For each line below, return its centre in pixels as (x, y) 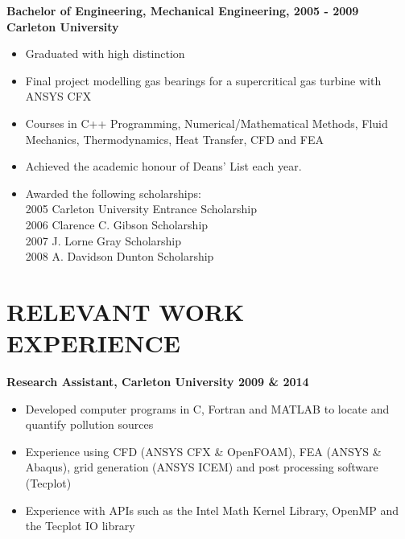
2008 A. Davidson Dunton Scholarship (120, 256)
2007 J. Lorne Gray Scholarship (103, 240)
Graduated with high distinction (105, 53)
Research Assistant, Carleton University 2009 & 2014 (158, 382)
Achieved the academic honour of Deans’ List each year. (163, 166)
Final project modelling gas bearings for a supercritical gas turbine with (203, 80)
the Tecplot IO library (80, 526)
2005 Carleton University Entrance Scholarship (141, 209)
